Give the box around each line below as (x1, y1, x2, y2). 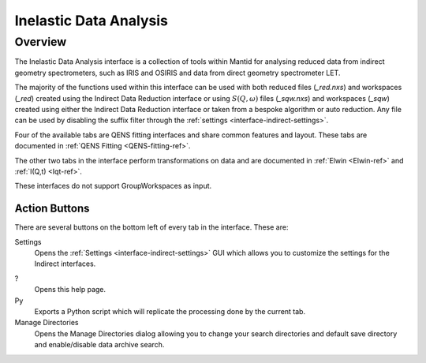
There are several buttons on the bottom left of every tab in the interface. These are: (14, 223, 289, 232)
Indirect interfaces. (34, 259, 96, 268)
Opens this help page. (34, 285, 106, 294)
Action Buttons (14, 202, 90, 215)
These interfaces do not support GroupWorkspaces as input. (14, 181, 212, 191)
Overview (14, 35, 67, 49)
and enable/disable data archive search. (34, 340, 165, 350)
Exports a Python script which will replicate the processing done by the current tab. (34, 306, 306, 316)
